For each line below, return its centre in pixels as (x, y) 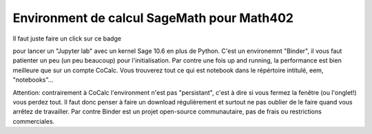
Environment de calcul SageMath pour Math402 (153, 18)
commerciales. (34, 121)
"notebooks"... (33, 80)
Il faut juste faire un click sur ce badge (67, 38)
